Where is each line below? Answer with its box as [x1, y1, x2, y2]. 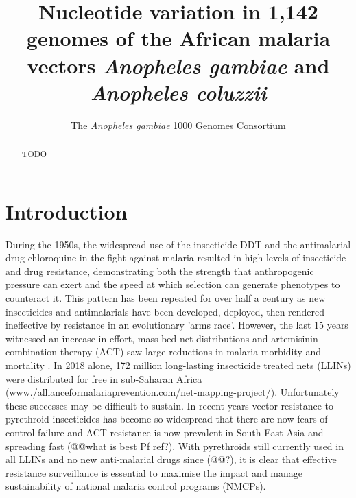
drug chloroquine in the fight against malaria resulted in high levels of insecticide [5, 250, 346, 265]
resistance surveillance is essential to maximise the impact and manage [5, 465, 302, 479]
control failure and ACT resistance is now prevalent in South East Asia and [5, 425, 324, 439]
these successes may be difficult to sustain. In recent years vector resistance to [5, 398, 333, 412]
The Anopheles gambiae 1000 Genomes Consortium [71, 117, 286, 132]
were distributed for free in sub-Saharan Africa [5, 371, 202, 386]
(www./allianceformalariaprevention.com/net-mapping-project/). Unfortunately [5, 385, 340, 399]
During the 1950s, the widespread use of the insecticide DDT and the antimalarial [5, 237, 351, 251]
